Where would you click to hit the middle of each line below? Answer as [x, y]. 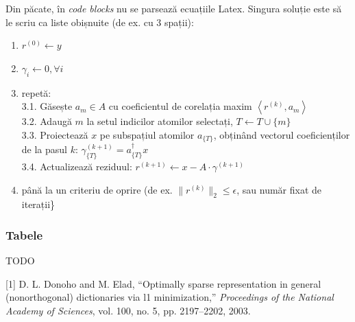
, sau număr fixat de [279, 189]
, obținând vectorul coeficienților [282, 134]
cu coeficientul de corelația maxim [180, 106]
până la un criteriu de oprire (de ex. [97, 189]
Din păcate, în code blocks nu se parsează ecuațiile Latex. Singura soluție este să [174, 8]
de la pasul [44, 149]
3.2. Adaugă [47, 121]
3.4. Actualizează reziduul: [77, 166]
